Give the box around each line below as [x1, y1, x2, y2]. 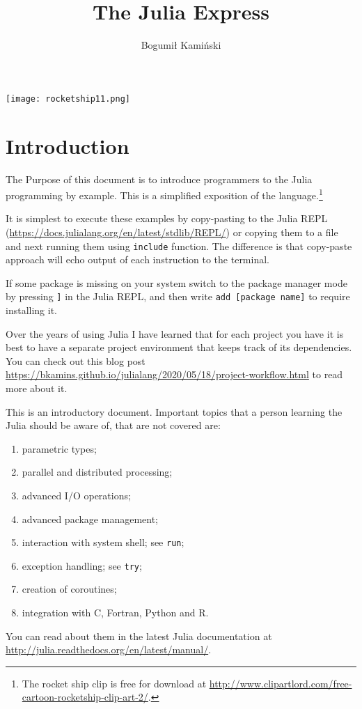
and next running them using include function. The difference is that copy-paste [6, 238, 352, 253]
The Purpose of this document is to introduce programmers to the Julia [6, 171, 313, 186]
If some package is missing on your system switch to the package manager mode [6, 275, 347, 290]
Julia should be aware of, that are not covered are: [6, 418, 221, 433]
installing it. [6, 303, 57, 318]
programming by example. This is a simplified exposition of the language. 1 [6, 186, 323, 202]
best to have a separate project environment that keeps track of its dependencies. [6, 340, 352, 354]
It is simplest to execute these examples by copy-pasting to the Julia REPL [6, 211, 328, 226]
